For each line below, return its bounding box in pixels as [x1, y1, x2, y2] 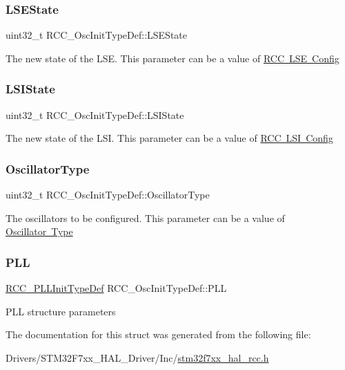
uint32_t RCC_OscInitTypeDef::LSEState [6, 28, 187, 42]
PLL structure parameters [6, 304, 116, 318]
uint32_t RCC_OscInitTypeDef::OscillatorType [6, 187, 210, 202]
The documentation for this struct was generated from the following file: [6, 327, 311, 342]
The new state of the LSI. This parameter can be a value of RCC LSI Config [6, 131, 333, 145]
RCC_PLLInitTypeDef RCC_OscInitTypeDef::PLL [6, 281, 227, 295]
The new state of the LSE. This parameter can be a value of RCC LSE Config [6, 50, 339, 65]
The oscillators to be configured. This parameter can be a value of [6, 210, 285, 225]
